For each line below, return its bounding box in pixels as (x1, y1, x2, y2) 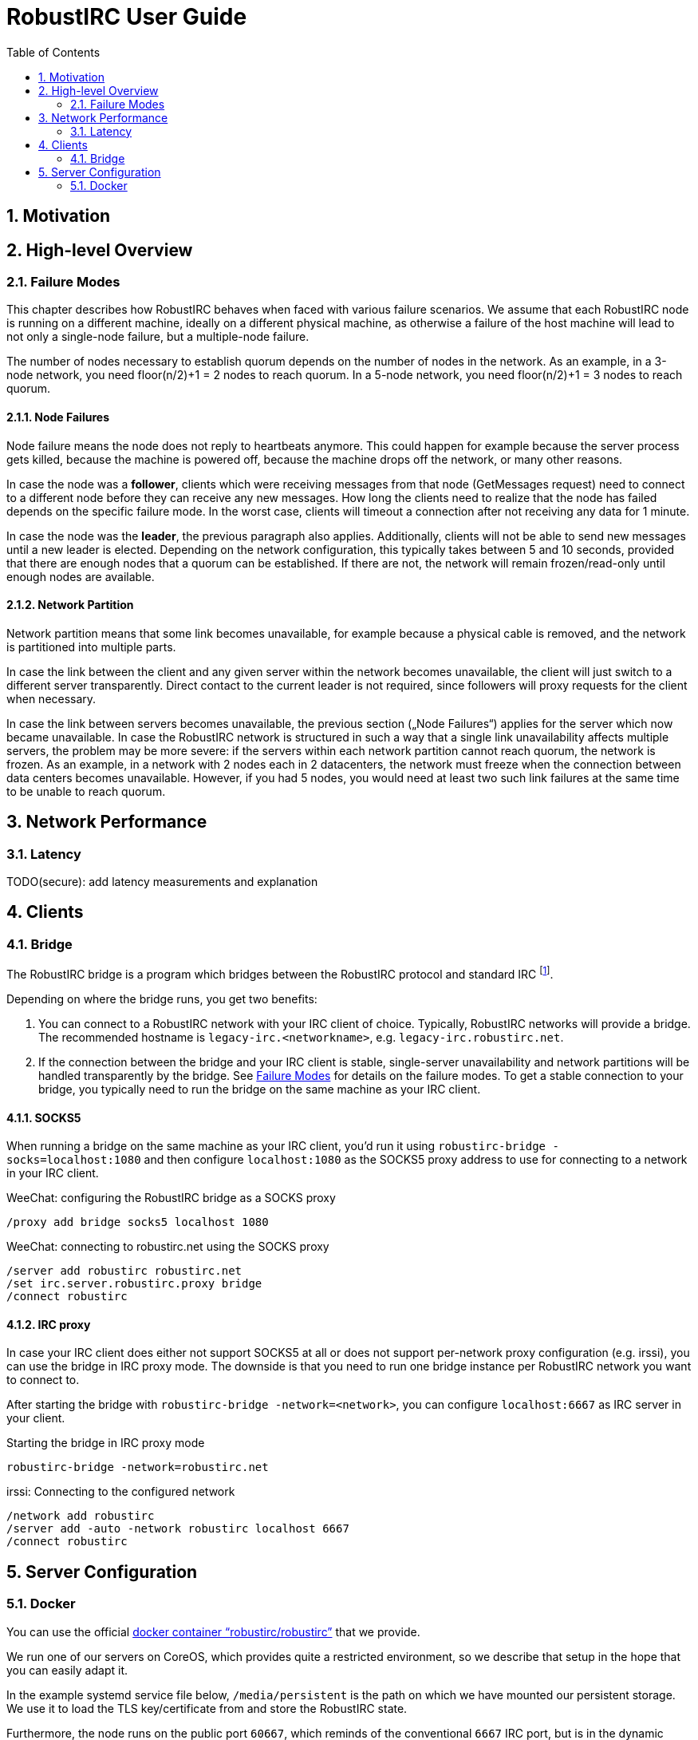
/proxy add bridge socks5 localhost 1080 (6, 1216, 269, 1229)
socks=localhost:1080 (6, 1153, 141, 1167)
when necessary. (6, 691, 97, 706)
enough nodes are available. (6, 569, 155, 583)
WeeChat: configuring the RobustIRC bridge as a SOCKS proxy (6, 1191, 336, 1205)
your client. (6, 1411, 65, 1426)
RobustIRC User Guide (6, 3, 247, 30)
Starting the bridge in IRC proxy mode (6, 1436, 205, 1450)
